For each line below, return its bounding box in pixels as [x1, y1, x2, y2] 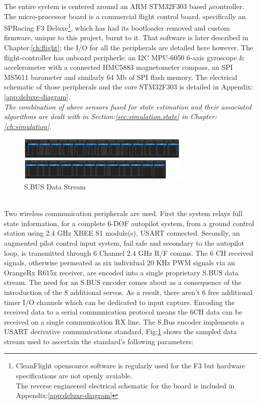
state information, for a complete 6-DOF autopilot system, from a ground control [4, 218, 254, 228]
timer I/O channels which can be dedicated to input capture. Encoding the [4, 296, 235, 307]
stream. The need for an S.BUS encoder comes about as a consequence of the [4, 277, 242, 287]
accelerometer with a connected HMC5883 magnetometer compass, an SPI [4, 62, 233, 72]
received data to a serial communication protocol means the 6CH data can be [4, 307, 242, 317]
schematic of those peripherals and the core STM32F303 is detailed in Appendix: [4, 81, 253, 92]
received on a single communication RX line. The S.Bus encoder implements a [4, 316, 244, 327]
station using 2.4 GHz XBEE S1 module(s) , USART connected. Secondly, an [4, 228, 240, 238]
